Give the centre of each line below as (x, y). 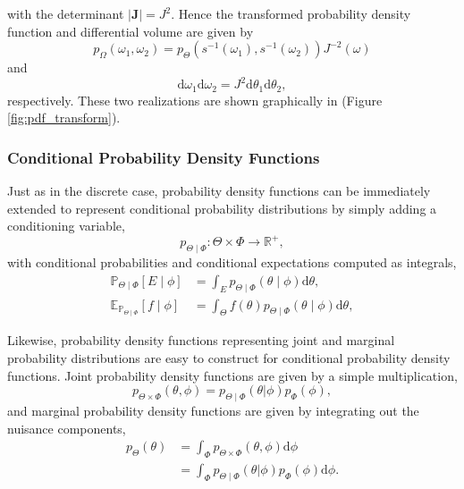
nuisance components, (67, 428)
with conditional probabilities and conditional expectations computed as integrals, (232, 262)
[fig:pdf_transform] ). (64, 118)
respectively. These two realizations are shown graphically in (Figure (195, 100)
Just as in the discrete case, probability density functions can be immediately (219, 191)
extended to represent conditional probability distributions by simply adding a (222, 208)
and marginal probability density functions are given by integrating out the (213, 411)
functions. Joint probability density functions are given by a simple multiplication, (232, 375)
